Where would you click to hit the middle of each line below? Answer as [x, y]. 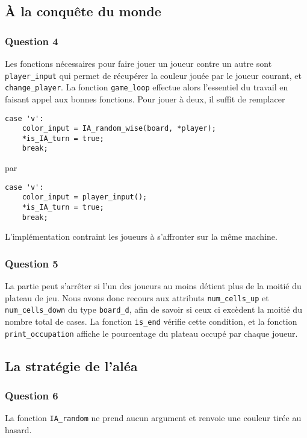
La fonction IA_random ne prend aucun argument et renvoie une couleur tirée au [153, 418]
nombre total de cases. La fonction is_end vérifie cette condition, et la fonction [151, 321]
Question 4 [32, 41]
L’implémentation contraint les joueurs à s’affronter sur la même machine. [141, 236]
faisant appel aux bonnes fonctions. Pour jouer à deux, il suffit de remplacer [145, 99]
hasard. [18, 430]
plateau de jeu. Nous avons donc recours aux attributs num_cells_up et [137, 297]
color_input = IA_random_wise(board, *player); [119, 129]
